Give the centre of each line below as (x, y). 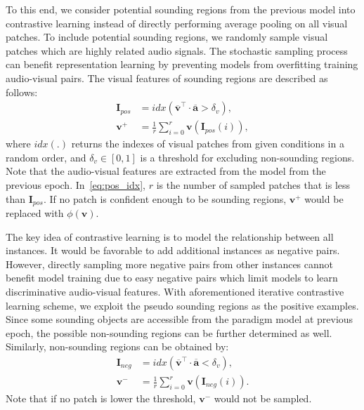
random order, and (46, 157)
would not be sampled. (263, 398)
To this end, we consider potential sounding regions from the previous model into (181, 9)
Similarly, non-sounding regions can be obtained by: (117, 346)
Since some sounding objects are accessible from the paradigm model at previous (180, 319)
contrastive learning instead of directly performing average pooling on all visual (177, 23)
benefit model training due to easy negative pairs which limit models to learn (172, 278)
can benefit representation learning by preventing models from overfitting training (182, 64)
